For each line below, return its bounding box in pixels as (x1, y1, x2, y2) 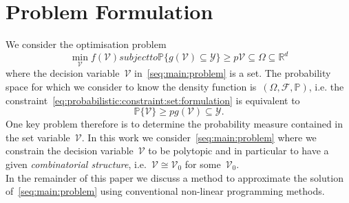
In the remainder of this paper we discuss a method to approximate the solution (6, 170, 343, 184)
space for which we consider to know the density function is (6, 80, 257, 94)
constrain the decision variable (6, 143, 134, 158)
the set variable (6, 130, 70, 144)
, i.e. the (308, 80, 344, 94)
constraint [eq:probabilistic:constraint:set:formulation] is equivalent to (6, 93, 300, 107)
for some (184, 157, 221, 171)
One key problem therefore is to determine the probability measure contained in (6, 117, 343, 131)
